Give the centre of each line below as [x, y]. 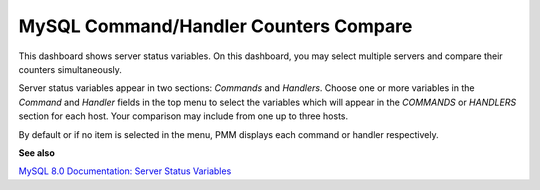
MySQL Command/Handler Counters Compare [215, 26]
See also [36, 152]
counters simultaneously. [70, 69]
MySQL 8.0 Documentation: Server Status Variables [125, 171]
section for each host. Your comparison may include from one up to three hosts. [183, 116]
